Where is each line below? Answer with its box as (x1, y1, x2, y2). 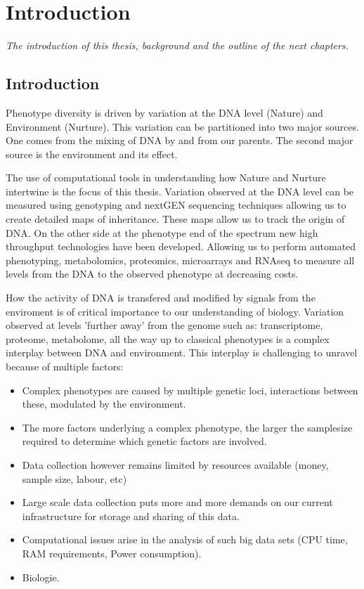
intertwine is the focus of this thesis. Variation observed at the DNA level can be (6, 183, 354, 198)
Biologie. (22, 569, 60, 584)
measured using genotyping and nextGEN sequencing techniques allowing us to (6, 198, 346, 212)
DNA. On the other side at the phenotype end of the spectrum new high (6, 225, 318, 240)
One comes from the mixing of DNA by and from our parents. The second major (6, 133, 353, 148)
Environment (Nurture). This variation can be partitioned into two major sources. (6, 119, 359, 134)
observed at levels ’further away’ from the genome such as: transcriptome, (6, 318, 323, 332)
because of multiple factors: (6, 359, 124, 374)
